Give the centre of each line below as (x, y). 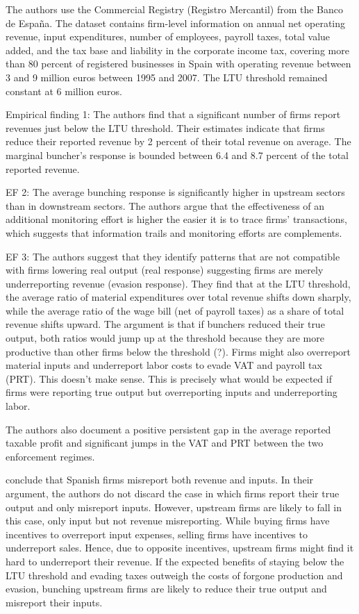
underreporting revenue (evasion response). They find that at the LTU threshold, (178, 283)
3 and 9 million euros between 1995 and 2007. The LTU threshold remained (167, 77)
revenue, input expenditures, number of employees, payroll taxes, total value (168, 36)
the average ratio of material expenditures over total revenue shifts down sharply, (178, 297)
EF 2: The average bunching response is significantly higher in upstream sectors (175, 192)
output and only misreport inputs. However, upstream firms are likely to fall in (174, 507)
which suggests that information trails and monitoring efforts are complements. (174, 232)
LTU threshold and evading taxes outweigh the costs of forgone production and (174, 575)
